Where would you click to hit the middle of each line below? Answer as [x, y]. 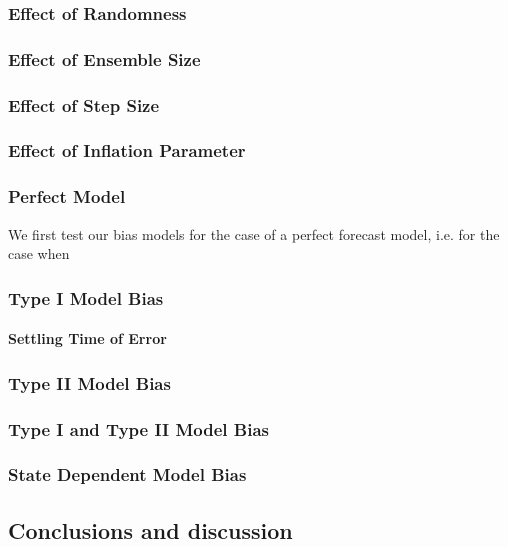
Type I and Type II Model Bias [139, 428]
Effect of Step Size [84, 104]
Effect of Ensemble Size [104, 58]
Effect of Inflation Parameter [127, 150]
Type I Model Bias [86, 297]
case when [39, 253]
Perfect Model [67, 196]
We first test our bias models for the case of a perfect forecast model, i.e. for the [254, 233]
